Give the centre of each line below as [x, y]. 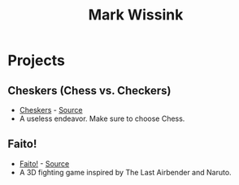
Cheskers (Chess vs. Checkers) [89, 90]
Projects [37, 60]
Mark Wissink [136, 15]
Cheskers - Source [51, 110]
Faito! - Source [44, 163]
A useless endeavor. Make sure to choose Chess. [102, 118]
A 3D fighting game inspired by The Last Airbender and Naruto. [126, 172]
